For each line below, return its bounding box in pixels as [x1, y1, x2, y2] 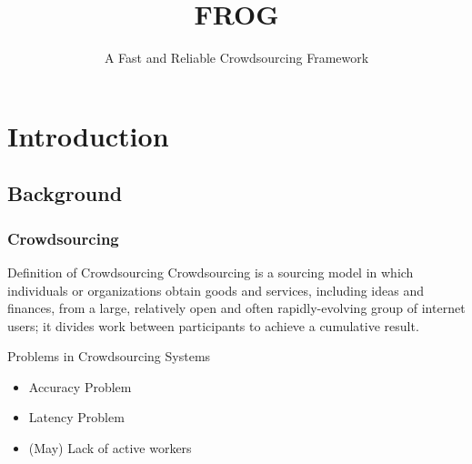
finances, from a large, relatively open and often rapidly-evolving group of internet [7, 298, 466, 318]
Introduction [7, 116, 169, 154]
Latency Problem [28, 408, 125, 427]
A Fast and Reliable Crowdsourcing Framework [104, 48, 369, 67]
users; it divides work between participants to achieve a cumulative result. [7, 316, 419, 335]
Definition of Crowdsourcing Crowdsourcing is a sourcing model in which [7, 262, 414, 281]
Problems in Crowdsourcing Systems [7, 347, 211, 366]
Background [7, 179, 123, 207]
